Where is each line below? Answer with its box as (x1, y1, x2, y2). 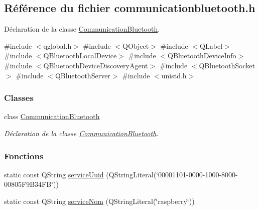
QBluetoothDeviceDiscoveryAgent (43, 60, 148, 70)
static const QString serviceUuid (4, 169, 104, 179)
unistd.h (161, 70, 187, 80)
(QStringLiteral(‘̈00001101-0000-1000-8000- (106, 169, 238, 179)
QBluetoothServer (55, 70, 110, 80)
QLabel (200, 40, 223, 51)
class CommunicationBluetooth (4, 111, 100, 122)
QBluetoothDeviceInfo (168, 50, 236, 61)
